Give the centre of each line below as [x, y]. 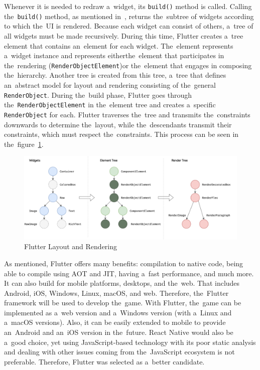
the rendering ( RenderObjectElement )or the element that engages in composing [128, 65]
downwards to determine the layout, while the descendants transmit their [118, 124]
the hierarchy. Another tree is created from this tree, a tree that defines [115, 75]
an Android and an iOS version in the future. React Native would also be [119, 332]
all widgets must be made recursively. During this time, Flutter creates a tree [124, 35]
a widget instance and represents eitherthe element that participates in [114, 55]
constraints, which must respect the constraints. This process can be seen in [121, 134]
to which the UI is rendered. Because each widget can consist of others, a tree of [129, 26]
